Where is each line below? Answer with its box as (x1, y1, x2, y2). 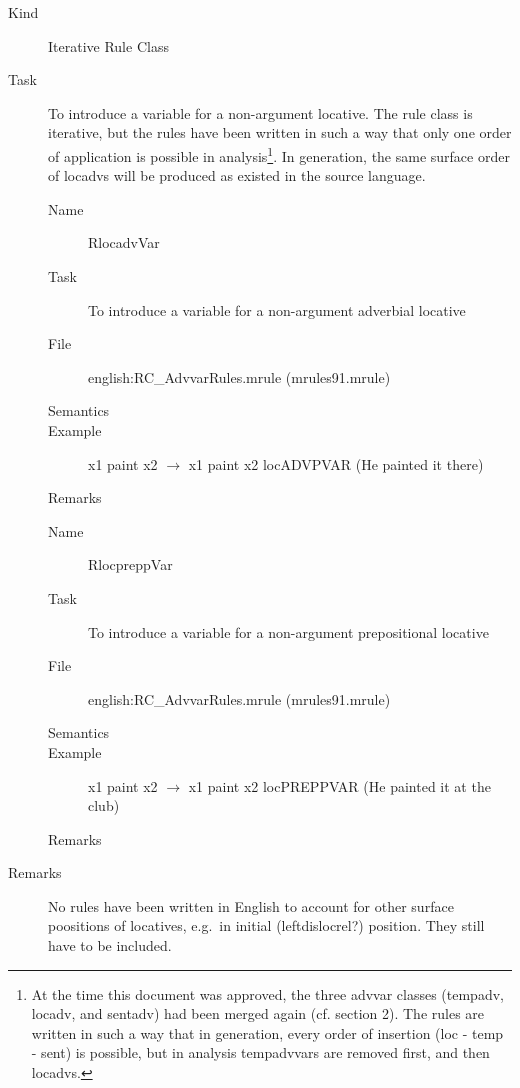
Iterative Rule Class (48, 35, 169, 56)
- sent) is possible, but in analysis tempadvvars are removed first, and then (31, 1042, 490, 1063)
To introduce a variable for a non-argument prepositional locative (88, 621, 489, 642)
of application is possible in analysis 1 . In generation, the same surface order (48, 142, 510, 166)
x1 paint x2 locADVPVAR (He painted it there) (188, 453, 484, 474)
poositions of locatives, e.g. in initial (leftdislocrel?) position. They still (48, 915, 485, 936)
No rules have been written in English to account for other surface (48, 895, 454, 916)
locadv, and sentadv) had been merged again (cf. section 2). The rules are (31, 1003, 485, 1024)
